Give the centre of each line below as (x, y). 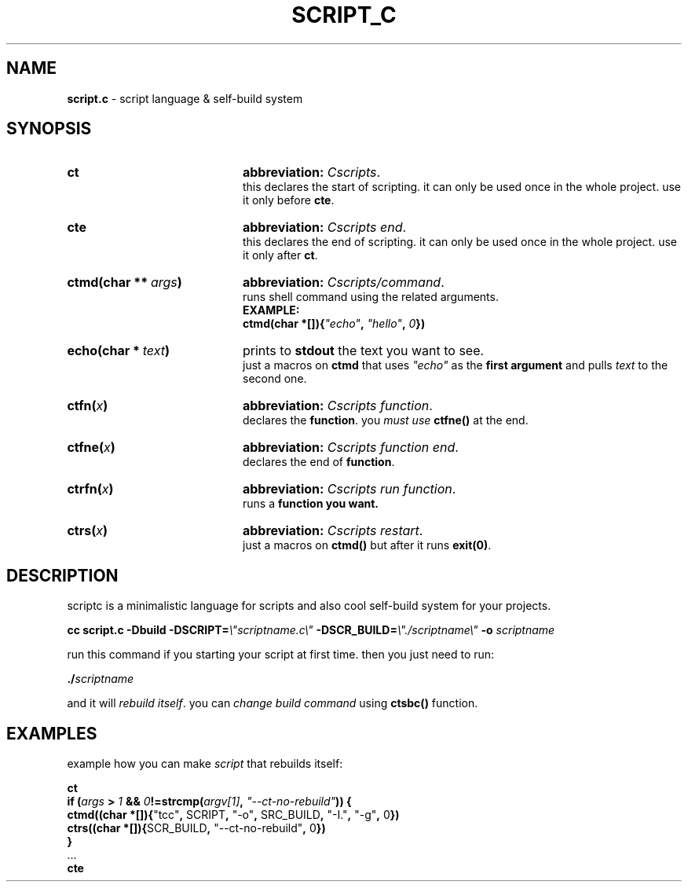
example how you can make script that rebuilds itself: (205, 764)
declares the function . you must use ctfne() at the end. (386, 420)
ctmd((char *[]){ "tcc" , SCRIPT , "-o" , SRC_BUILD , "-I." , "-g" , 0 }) (233, 815)
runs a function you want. (311, 504)
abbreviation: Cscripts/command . (343, 283)
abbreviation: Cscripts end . (324, 228)
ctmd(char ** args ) (124, 283)
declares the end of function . (319, 462)
